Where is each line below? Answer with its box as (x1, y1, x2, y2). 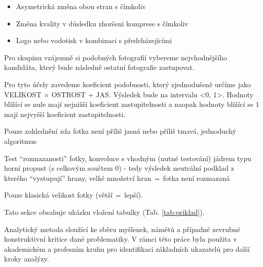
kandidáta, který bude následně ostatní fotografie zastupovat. (4, 62, 195, 72)
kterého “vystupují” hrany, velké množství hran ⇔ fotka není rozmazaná (4, 172, 230, 183)
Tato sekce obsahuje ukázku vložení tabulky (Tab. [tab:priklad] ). (4, 206, 205, 217)
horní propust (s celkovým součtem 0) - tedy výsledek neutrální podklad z (4, 163, 234, 173)
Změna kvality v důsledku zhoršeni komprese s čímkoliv (16, 18, 189, 28)
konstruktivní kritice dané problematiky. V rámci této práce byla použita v (4, 234, 237, 244)
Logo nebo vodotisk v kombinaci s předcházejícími (16, 35, 172, 46)
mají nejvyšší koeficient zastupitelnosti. (4, 108, 126, 119)
